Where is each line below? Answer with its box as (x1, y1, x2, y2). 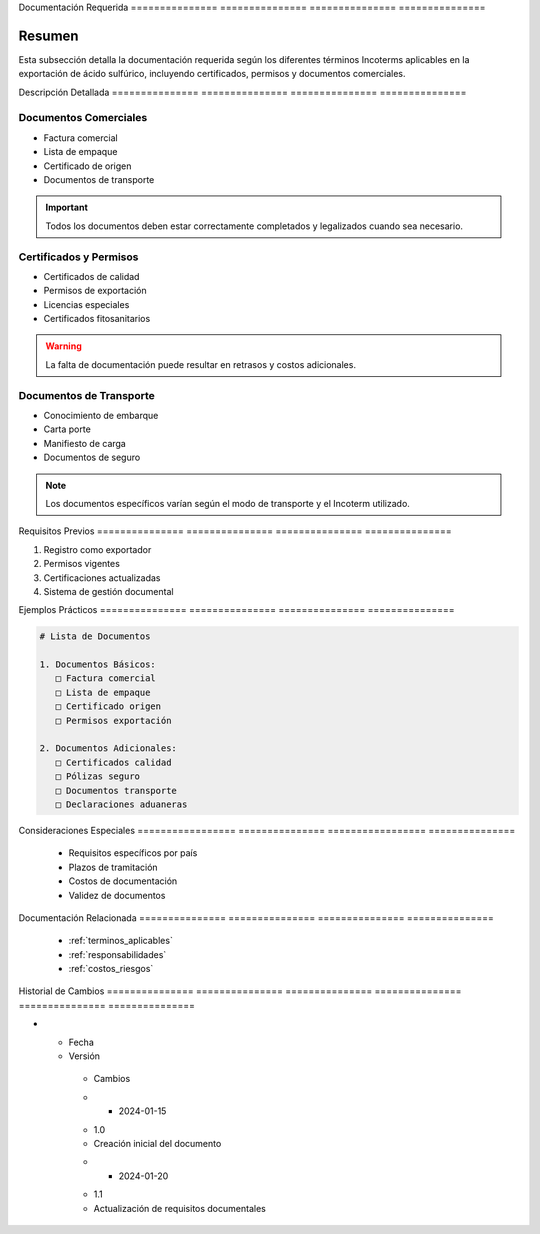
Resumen (18, 27, 79, 44)
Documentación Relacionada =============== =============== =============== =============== (18, 911, 495, 924)
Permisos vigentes (43, 558, 120, 570)
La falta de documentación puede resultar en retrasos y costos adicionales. (45, 358, 357, 370)
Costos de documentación (68, 875, 178, 887)
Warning (45, 340, 82, 352)
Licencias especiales (43, 298, 130, 310)
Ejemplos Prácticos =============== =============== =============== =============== (18, 604, 455, 616)
